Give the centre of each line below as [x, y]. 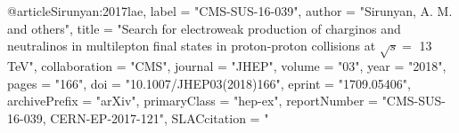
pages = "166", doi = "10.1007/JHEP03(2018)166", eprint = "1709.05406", [209, 83]
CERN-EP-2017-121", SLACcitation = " [160, 117]
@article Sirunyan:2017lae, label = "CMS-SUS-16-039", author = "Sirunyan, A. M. [230, 11]
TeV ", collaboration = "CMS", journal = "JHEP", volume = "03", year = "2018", [227, 65]
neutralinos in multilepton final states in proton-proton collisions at [192, 46]
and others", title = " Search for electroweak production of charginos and [204, 28]
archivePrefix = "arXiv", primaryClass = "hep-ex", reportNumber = [193, 101]
